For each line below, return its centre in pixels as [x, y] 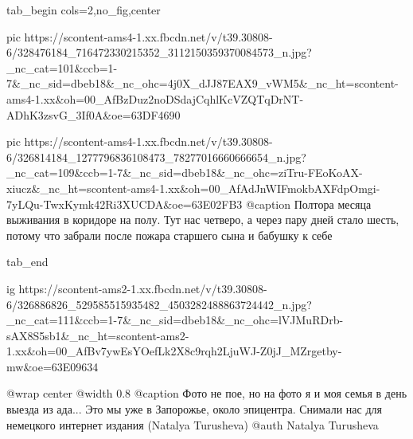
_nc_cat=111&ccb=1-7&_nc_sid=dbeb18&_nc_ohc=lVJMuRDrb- [175, 320]
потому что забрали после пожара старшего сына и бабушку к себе [169, 235]
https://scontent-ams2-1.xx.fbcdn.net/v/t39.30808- [143, 288]
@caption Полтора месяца [309, 204]
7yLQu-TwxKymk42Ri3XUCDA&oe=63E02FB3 [125, 204]
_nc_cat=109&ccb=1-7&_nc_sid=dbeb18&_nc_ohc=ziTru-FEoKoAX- [185, 172]
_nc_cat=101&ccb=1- [62, 67]
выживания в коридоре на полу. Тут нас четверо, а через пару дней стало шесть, [203, 219]
